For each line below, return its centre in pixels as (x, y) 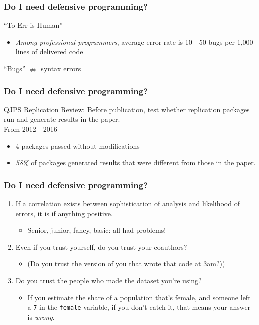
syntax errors (61, 68)
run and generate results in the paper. (62, 119)
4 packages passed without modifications (78, 146)
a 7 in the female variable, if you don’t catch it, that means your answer (139, 307)
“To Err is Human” (33, 25)
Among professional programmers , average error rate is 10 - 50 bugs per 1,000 (134, 42)
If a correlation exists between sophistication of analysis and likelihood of (128, 203)
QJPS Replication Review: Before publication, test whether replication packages (127, 109)
